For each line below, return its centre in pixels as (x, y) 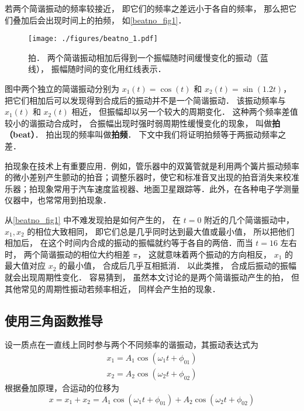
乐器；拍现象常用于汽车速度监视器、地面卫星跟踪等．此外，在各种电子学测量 (152, 188)
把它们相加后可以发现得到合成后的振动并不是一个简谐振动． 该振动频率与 (145, 100)
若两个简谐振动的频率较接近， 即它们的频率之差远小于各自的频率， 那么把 (147, 8)
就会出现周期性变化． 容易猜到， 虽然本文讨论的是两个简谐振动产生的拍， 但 (152, 277)
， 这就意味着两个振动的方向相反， (204, 254)
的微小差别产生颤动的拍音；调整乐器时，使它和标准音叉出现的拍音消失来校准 (152, 177)
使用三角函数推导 (54, 320)
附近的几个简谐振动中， (249, 219)
